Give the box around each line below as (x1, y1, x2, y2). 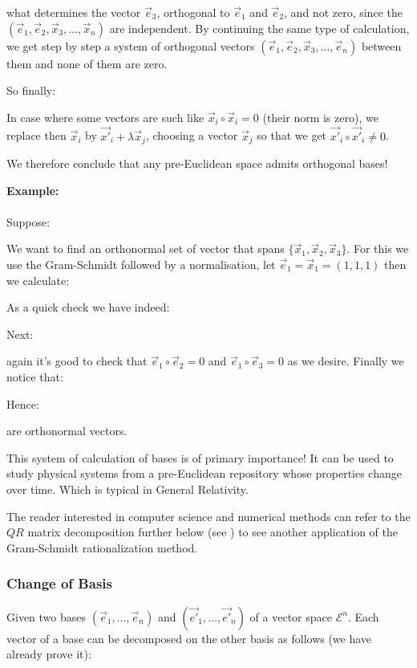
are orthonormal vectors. (6, 422, 128, 439)
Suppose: (6, 213, 51, 230)
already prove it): (6, 646, 91, 662)
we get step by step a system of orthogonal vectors (6, 37, 255, 54)
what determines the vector (6, 4, 141, 20)
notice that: (6, 368, 63, 385)
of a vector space (249, 608, 332, 625)
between (361, 37, 402, 54)
